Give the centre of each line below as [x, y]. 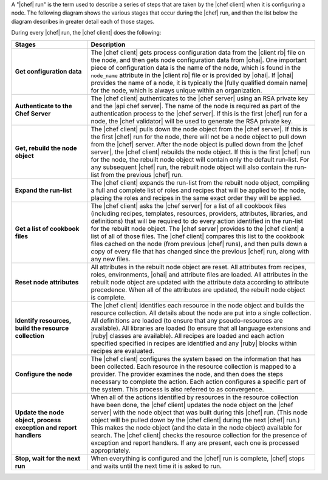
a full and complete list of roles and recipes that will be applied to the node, [198, 190]
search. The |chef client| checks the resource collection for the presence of [199, 435]
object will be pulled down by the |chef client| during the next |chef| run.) [195, 420]
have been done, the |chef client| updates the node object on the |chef [192, 405]
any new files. [111, 259]
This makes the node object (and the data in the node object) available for [196, 427]
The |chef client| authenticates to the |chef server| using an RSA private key [200, 98]
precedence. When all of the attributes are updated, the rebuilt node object [198, 290]
